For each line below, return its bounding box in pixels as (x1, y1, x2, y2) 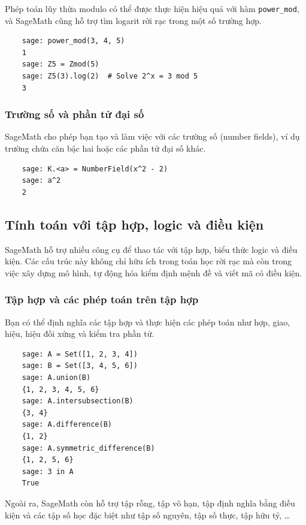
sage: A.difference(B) (22, 420, 112, 429)
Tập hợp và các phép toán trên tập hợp (5, 292, 199, 307)
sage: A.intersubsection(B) (22, 397, 134, 406)
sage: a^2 (22, 176, 61, 185)
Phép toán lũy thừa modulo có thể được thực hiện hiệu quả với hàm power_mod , (5, 2, 299, 14)
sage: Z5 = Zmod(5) (22, 60, 99, 69)
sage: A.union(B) (22, 373, 91, 382)
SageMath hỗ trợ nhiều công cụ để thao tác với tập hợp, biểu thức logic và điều (5, 243, 298, 255)
